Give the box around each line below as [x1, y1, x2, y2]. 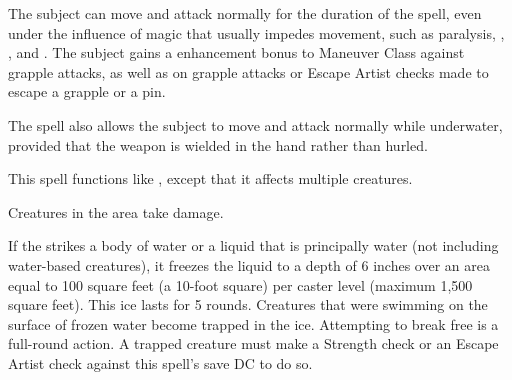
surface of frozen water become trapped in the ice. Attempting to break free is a [8, 313, 499, 334]
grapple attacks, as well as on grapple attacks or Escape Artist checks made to [8, 61, 489, 82]
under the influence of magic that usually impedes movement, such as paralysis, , [8, 22, 505, 43]
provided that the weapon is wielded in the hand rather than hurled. [8, 134, 428, 155]
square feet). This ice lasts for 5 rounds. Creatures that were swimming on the [8, 294, 488, 315]
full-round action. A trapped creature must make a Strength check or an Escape [8, 333, 499, 354]
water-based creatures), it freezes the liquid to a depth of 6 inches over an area [8, 254, 490, 275]
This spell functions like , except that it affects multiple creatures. [8, 168, 413, 189]
